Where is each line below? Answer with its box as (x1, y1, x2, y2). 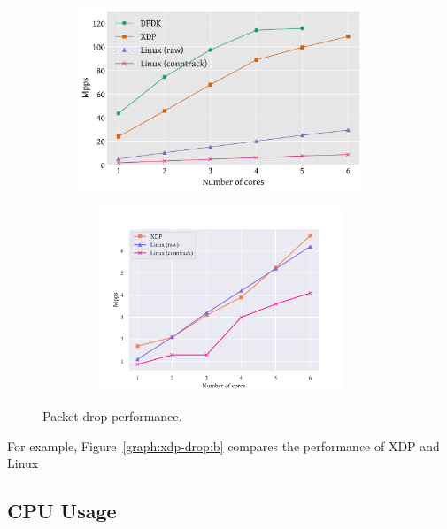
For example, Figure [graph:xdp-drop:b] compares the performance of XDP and (7, 436, 440, 455)
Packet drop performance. (42, 406, 182, 425)
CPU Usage (7, 497, 117, 525)
